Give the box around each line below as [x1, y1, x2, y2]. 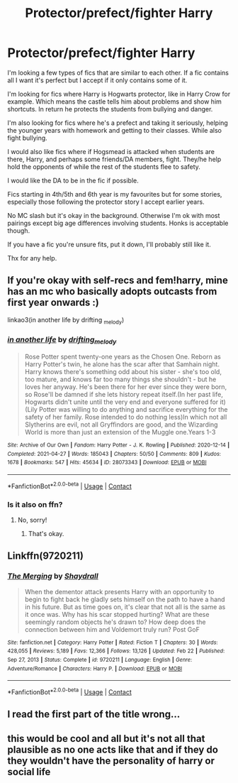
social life [7, 765, 51, 778]
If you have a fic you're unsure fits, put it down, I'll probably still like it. [7, 240, 211, 248]
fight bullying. [7, 133, 47, 142]
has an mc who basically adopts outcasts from [7, 285, 217, 297]
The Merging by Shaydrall [7, 571, 98, 581]
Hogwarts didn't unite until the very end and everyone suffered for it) [24, 398, 227, 406]
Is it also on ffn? [7, 499, 63, 509]
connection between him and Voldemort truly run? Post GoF [24, 625, 200, 633]
